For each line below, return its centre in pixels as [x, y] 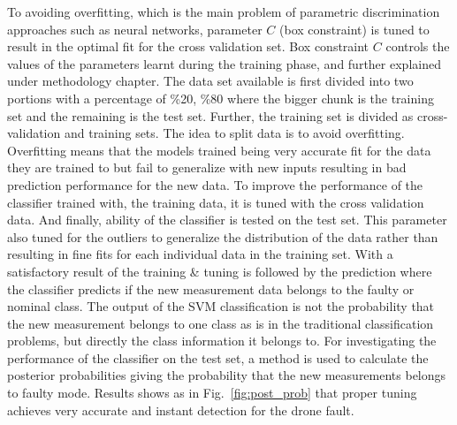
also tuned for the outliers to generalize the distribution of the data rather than [223, 236]
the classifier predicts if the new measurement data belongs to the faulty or [211, 288]
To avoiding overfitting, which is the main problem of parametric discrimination [224, 11]
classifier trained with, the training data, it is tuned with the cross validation [216, 202]
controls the [418, 46]
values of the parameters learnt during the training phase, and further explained [224, 63]
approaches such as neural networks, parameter [135, 29]
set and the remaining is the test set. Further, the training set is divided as [210, 115]
